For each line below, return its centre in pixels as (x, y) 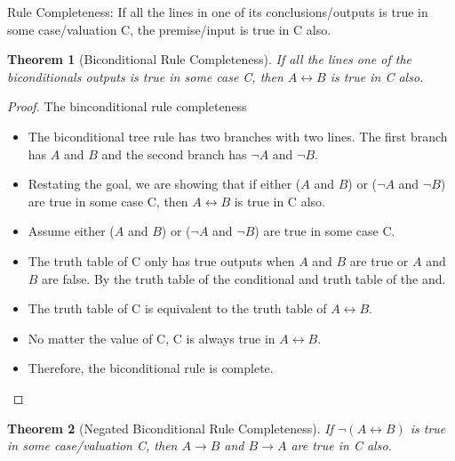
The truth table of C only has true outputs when (161, 260)
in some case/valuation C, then (92, 445)
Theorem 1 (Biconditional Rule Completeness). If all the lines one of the (210, 59)
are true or (379, 260)
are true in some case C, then (108, 201)
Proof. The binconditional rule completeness (127, 106)
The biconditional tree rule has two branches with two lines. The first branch (238, 136)
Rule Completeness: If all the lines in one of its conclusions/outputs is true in (218, 12)
